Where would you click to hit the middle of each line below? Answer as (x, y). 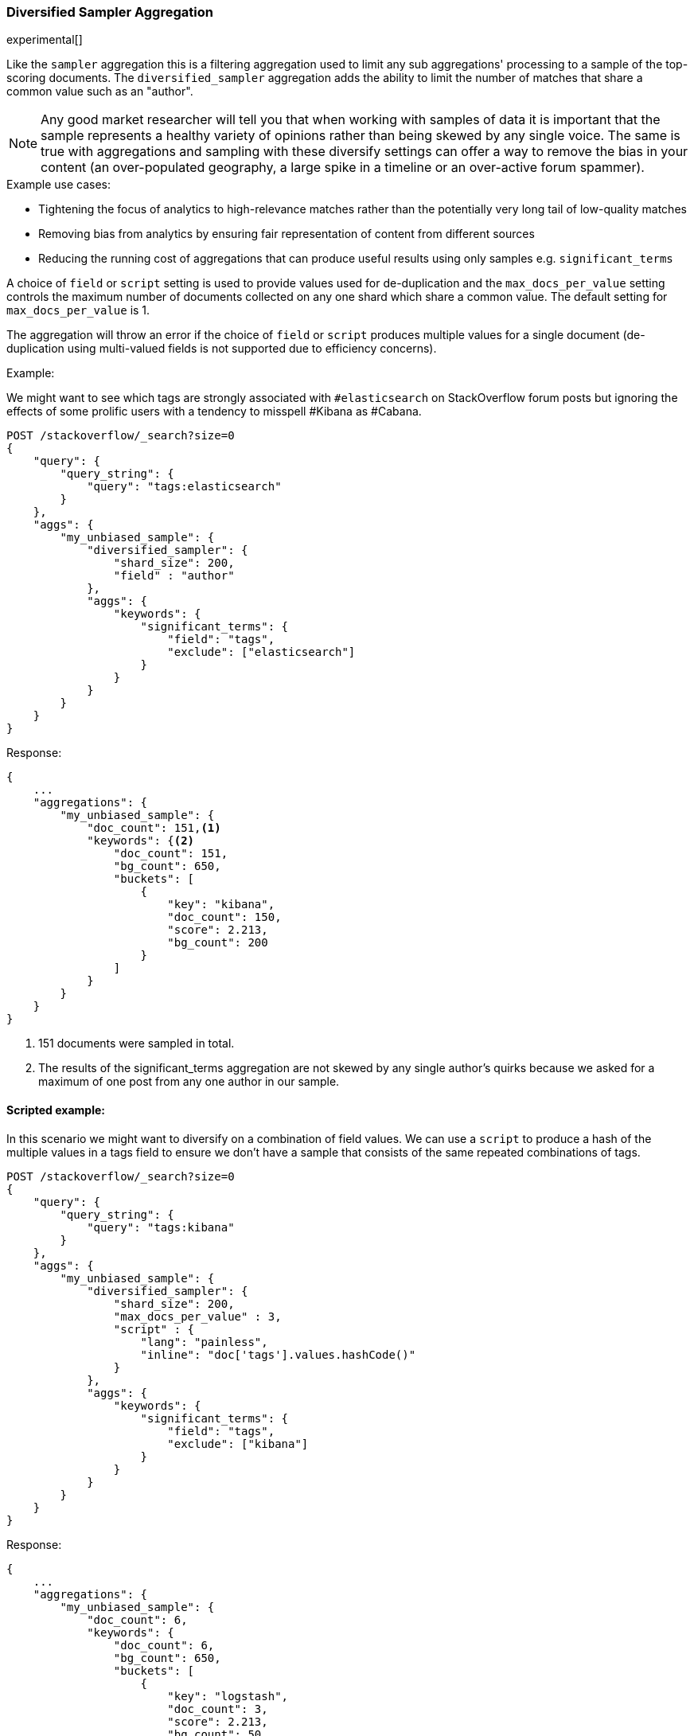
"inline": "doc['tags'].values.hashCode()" (278, 1354)
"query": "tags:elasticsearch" (184, 487)
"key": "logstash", (228, 1696)
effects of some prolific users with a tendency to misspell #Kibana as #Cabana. (214, 412)
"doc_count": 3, (218, 1709)
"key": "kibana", (221, 905)
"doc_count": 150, (224, 917)
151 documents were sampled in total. (136, 1044)
